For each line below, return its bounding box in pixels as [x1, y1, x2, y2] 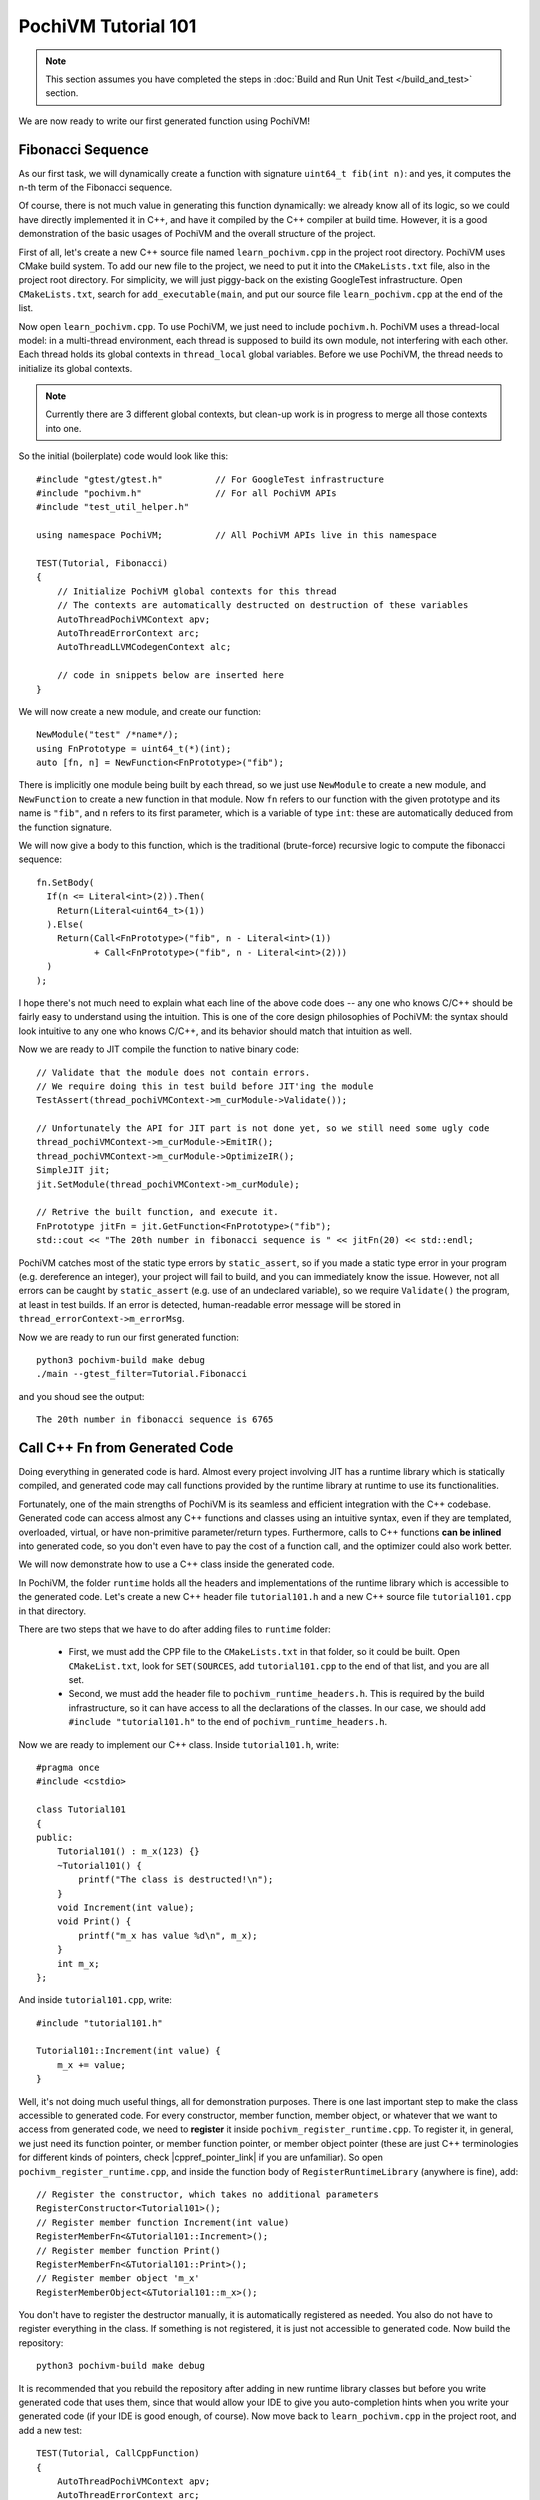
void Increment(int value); [56, 1901, 195, 1913]
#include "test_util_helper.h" [36, 501, 190, 513]
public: [36, 1831, 74, 1843]
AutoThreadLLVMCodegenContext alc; [56, 641, 232, 653]
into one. [45, 422, 82, 434]
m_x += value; [56, 2059, 127, 2070]
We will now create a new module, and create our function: [18, 705, 262, 717]
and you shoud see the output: [18, 1390, 145, 1402]
